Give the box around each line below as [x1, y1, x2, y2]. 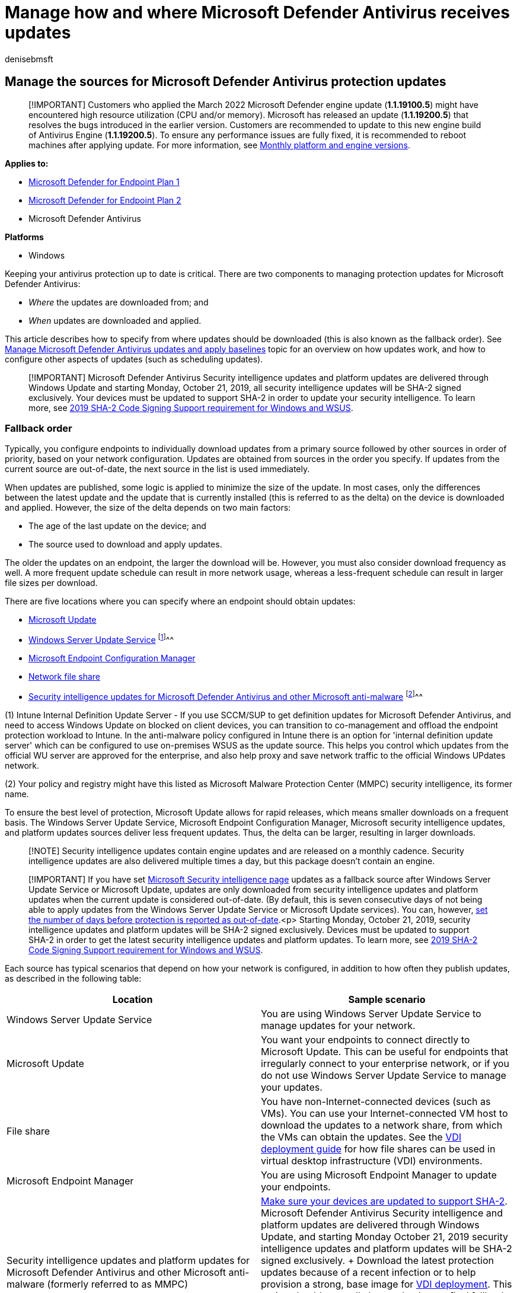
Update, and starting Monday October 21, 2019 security [261, 1230, 508, 1243]
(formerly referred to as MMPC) [47, 1278, 189, 1290]
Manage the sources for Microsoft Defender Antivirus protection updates [5, 74, 446, 90]
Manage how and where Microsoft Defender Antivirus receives [5, 2, 510, 23]
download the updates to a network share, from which [261, 1119, 503, 1131]
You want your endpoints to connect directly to [261, 1033, 470, 1046]
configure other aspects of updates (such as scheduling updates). [5, 353, 263, 364]
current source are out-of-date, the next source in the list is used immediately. [5, 464, 310, 474]
